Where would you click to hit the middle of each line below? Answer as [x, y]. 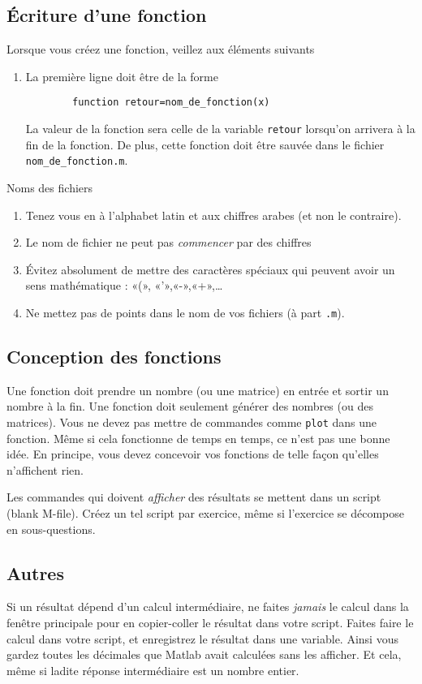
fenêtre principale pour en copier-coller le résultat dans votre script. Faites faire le [210, 622]
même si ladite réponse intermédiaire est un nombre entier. [153, 670]
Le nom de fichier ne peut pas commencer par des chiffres [168, 242]
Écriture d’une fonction [107, 15]
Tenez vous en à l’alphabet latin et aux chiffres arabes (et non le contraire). [213, 215]
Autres [35, 572]
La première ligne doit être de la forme [122, 76]
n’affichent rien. [45, 469]
